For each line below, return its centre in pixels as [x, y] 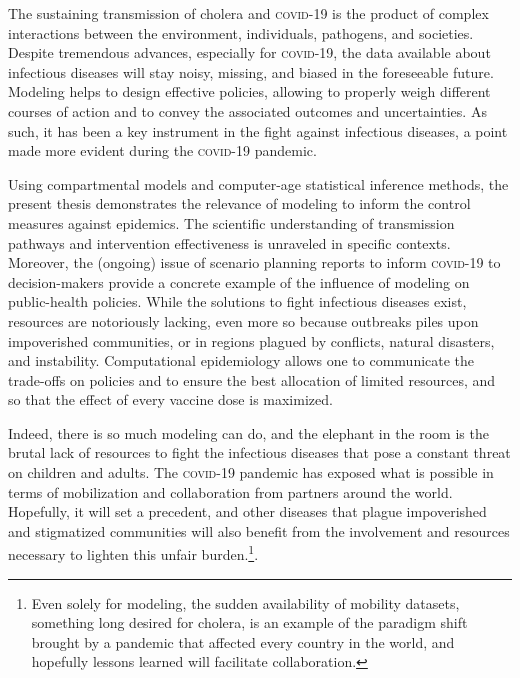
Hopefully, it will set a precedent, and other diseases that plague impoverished [247, 511]
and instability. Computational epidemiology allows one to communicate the [241, 360]
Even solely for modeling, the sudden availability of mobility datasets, [245, 602]
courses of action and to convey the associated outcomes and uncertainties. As [247, 110]
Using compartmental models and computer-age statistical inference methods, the [258, 183]
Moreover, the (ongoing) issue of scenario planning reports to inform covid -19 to [254, 262]
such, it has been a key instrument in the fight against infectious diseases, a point [258, 130]
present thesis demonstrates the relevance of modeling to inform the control [239, 203]
